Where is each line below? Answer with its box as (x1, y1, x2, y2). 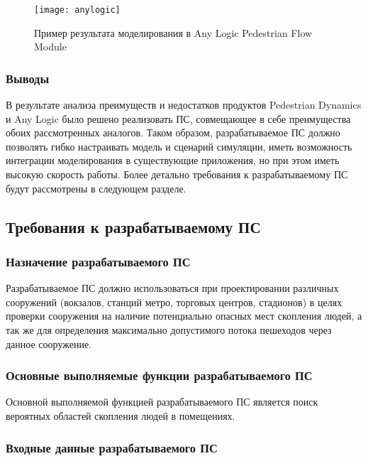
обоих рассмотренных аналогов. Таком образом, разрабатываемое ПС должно (6, 125, 340, 140)
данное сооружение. (6, 336, 92, 351)
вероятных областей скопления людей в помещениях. (6, 408, 235, 423)
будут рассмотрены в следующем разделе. (6, 180, 186, 195)
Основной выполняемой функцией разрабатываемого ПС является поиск (6, 394, 318, 409)
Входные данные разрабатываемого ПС (6, 438, 218, 456)
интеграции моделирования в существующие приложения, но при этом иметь (6, 153, 340, 168)
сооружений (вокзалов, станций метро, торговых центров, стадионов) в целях (6, 294, 342, 309)
